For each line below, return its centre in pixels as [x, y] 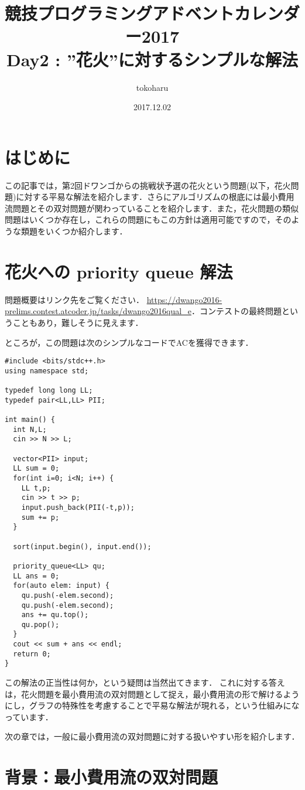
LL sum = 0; [36, 469]
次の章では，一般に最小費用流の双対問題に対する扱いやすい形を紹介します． [152, 736]
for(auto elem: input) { [61, 586]
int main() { [30, 420]
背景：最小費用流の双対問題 [112, 777]
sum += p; [40, 517]
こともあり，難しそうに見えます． [78, 322]
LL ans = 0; [36, 576]
